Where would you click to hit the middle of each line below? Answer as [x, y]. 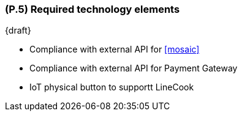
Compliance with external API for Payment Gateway [134, 68]
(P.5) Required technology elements [93, 9]
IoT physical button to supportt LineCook [112, 87]
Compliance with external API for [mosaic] [115, 49]
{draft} [18, 31]
